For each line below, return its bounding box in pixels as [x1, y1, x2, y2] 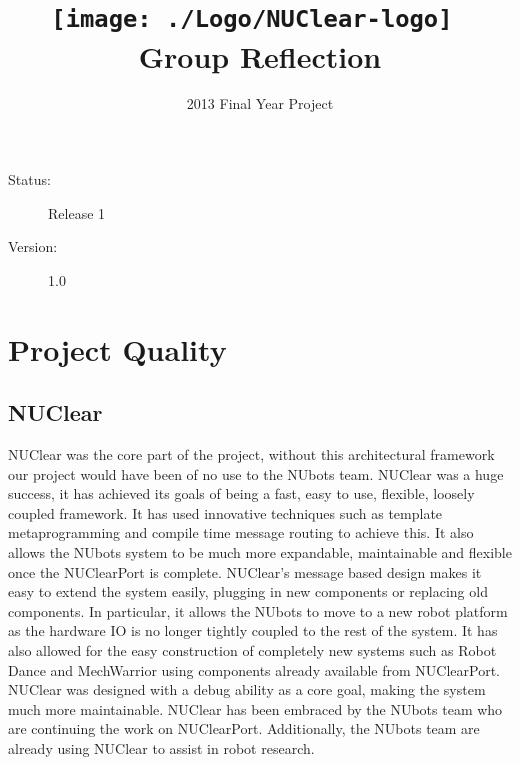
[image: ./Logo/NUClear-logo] [51, 5, 453, 34]
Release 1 [48, 202, 106, 223]
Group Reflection [138, 35, 382, 76]
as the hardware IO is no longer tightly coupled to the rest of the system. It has [8, 620, 498, 641]
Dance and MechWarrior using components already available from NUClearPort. [8, 659, 501, 680]
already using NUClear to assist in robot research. [8, 737, 315, 758]
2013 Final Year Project [186, 93, 334, 114]
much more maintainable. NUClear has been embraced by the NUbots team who [8, 698, 503, 719]
